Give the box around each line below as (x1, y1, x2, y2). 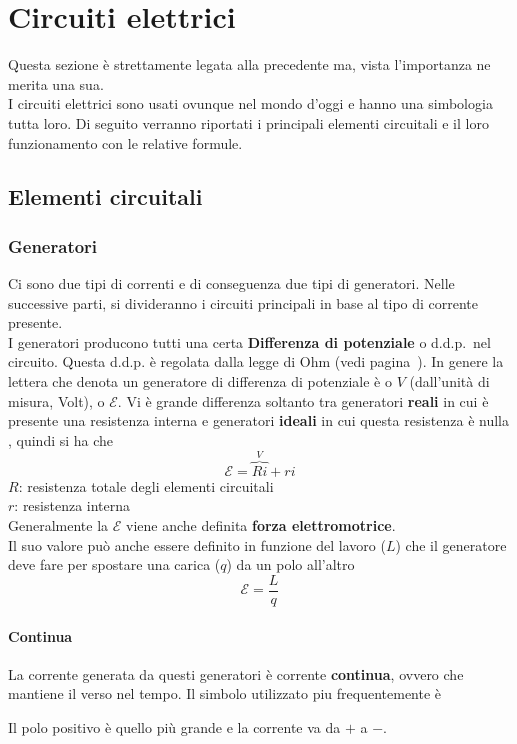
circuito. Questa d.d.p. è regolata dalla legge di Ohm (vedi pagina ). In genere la (8, 351, 504, 372)
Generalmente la (8, 515, 109, 536)
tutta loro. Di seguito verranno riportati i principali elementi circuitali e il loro (8, 112, 489, 133)
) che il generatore (395, 534, 507, 555)
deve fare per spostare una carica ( (8, 554, 221, 575)
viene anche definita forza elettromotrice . (125, 515, 396, 536)
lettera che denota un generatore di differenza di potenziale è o (8, 371, 392, 392)
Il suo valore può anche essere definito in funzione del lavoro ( (8, 534, 386, 555)
